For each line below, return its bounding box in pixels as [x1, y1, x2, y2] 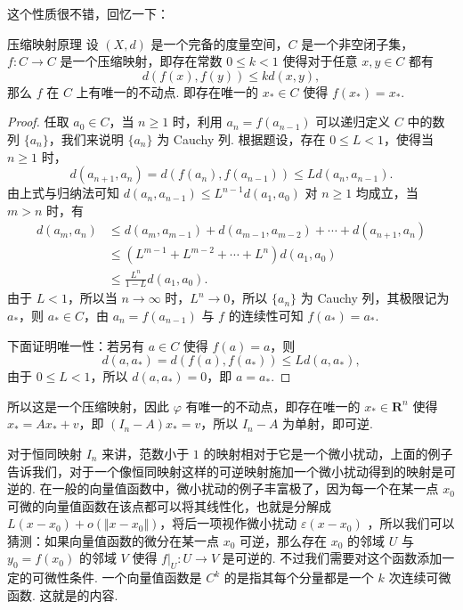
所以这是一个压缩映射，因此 [7, 396, 169, 415]
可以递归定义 [315, 112, 391, 131]
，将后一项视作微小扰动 [159, 514, 297, 533]
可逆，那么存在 [240, 531, 328, 549]
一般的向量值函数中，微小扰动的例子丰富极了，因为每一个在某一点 [52, 479, 439, 498]
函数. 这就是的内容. [7, 585, 118, 604]
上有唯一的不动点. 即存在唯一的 [76, 82, 259, 101]
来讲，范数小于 [102, 443, 190, 462]
